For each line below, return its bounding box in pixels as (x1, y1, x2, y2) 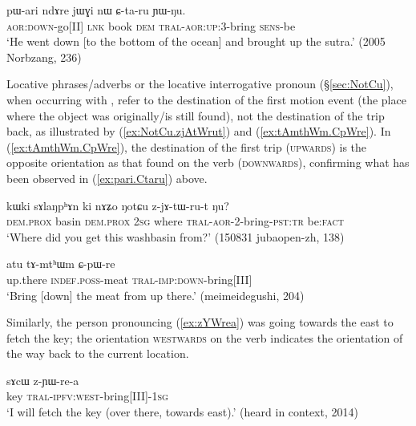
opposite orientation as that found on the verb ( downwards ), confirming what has (6, 154, 410, 171)
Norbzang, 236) (6, 48, 82, 65)
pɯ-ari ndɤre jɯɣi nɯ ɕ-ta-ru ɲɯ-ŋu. (6, 2, 186, 18)
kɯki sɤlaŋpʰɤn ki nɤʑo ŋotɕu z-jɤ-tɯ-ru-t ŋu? (6, 197, 229, 213)
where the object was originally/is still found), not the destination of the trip (6, 107, 385, 124)
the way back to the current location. (6, 345, 189, 362)
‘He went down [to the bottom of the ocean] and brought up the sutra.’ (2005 (6, 33, 386, 50)
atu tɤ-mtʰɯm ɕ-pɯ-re (6, 255, 115, 272)
